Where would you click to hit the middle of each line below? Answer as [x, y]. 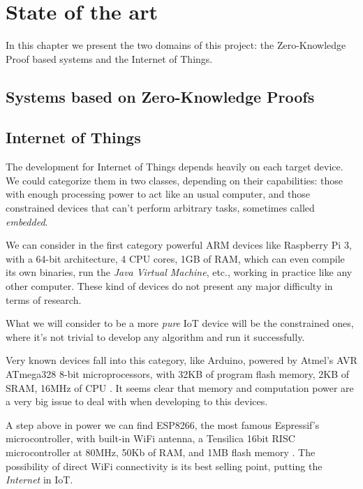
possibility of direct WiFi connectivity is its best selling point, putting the [164, 466]
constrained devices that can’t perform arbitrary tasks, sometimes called [160, 208]
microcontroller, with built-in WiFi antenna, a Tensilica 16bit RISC [150, 438]
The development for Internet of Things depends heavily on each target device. [175, 167]
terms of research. [44, 299]
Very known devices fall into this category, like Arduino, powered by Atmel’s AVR [181, 360]
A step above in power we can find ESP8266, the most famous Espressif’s [163, 424]
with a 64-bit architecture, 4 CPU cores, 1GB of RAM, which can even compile [175, 258]
